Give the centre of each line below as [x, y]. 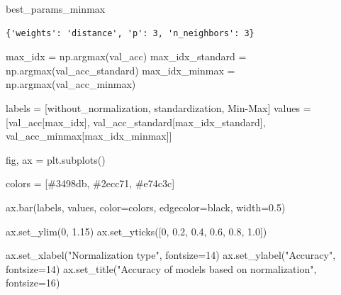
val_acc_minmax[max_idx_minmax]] [89, 136]
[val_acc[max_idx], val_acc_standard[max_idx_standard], [136, 122]
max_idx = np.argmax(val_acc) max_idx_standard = [126, 56]
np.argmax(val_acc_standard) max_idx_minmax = [121, 70]
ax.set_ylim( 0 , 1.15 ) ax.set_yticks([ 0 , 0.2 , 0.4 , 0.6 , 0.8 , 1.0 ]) [136, 231]
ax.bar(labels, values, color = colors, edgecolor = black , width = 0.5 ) [146, 207]
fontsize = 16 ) [33, 283]
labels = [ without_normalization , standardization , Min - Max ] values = [158, 107]
